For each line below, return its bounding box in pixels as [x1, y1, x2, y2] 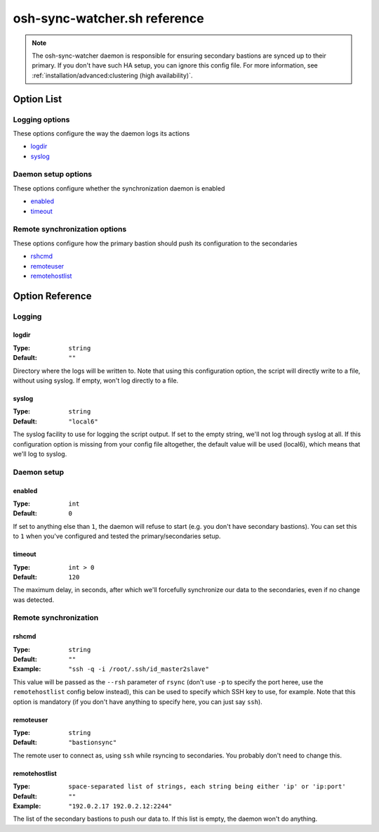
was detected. [13, 595, 55, 604]
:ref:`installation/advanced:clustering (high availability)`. [32, 71, 193, 79]
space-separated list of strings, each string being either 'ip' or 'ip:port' [68, 783, 347, 791]
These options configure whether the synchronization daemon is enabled [13, 184, 225, 193]
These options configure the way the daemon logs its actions [13, 129, 190, 137]
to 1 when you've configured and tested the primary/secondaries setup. [13, 532, 221, 541]
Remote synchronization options [13, 224, 127, 234]
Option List [13, 93, 62, 105]
